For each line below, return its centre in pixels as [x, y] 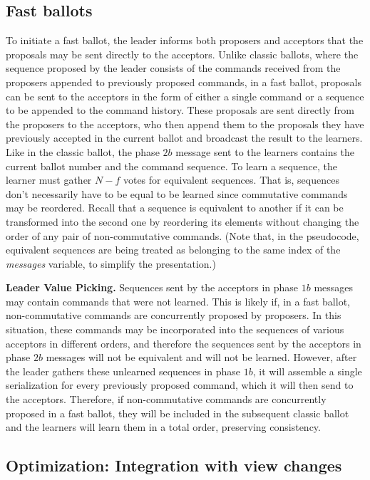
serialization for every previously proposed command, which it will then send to [180, 385]
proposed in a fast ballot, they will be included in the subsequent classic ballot [178, 413]
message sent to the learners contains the [265, 151]
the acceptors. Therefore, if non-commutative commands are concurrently [166, 399]
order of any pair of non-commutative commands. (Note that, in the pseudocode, [183, 235]
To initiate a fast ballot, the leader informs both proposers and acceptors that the [185, 40]
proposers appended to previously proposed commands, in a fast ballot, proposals [184, 82]
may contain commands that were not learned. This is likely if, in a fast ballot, [178, 301]
